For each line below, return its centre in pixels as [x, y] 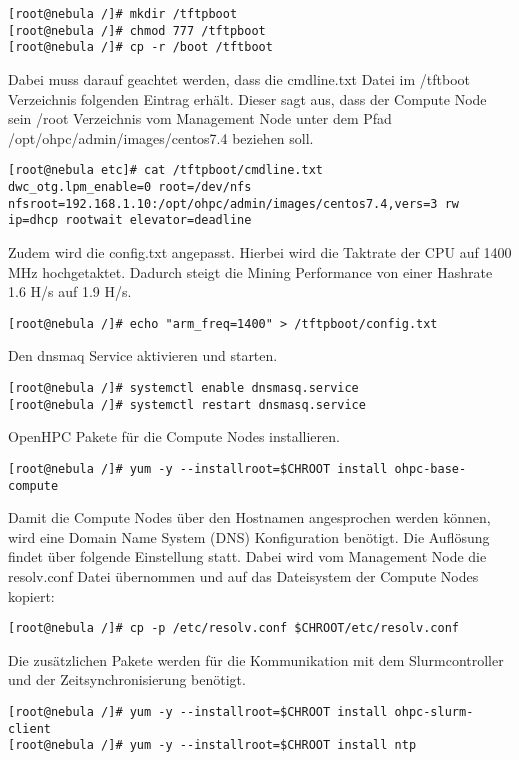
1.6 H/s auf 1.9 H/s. [70, 291]
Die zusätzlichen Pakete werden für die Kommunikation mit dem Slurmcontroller [256, 659]
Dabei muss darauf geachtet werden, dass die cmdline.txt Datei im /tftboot [239, 78]
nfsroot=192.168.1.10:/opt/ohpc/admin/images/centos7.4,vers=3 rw [234, 203]
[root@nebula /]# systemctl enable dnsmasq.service [183, 388]
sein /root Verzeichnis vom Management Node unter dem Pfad [200, 118]
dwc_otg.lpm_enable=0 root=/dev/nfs [130, 187]
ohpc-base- [430, 468]
